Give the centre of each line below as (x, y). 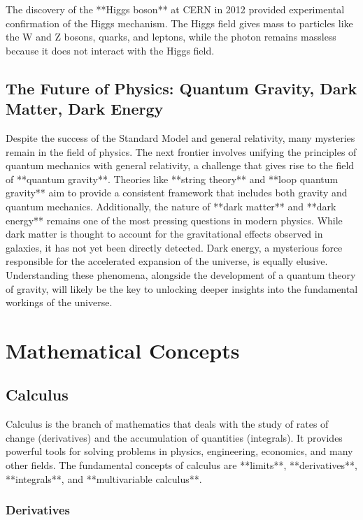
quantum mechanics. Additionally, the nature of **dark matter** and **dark (171, 206)
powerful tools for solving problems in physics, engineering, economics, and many (179, 451)
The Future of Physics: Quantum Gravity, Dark (181, 88)
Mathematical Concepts (123, 350)
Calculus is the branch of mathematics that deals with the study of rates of (167, 424)
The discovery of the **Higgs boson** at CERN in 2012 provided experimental (175, 9)
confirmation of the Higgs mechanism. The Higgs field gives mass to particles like (179, 23)
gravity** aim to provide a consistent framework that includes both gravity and (177, 193)
